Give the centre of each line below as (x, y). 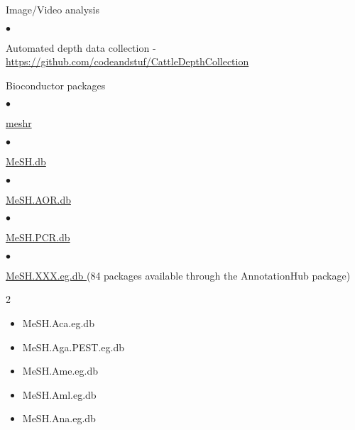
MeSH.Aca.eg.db (58, 322)
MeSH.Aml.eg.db (59, 394)
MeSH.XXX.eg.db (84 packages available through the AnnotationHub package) (178, 275)
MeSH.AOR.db (38, 199)
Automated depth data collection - (81, 47)
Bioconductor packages (56, 85)
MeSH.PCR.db (38, 237)
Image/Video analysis (53, 9)
